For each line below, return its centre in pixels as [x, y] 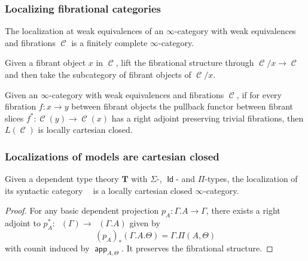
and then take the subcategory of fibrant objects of [98, 74]
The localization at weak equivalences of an [84, 31]
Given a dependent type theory [62, 179]
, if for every [259, 94]
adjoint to [23, 223]
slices [14, 118]
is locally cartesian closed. [85, 130]
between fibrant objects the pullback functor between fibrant [182, 106]
